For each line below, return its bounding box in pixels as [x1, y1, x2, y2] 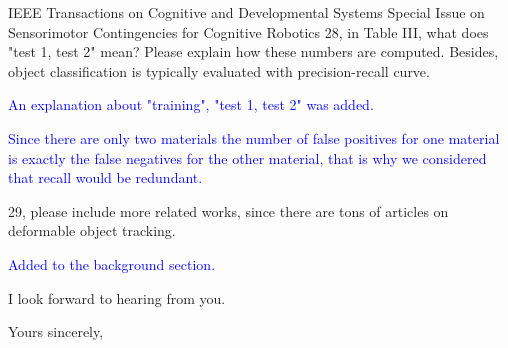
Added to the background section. [8, 253, 216, 274]
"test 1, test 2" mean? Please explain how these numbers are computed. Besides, [8, 41, 499, 62]
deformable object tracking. [8, 220, 176, 241]
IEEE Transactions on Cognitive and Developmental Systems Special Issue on [8, 2, 485, 22]
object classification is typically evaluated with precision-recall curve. [8, 60, 430, 81]
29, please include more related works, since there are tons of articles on [8, 200, 449, 221]
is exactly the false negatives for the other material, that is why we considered [8, 147, 487, 168]
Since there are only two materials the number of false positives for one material [8, 127, 500, 148]
